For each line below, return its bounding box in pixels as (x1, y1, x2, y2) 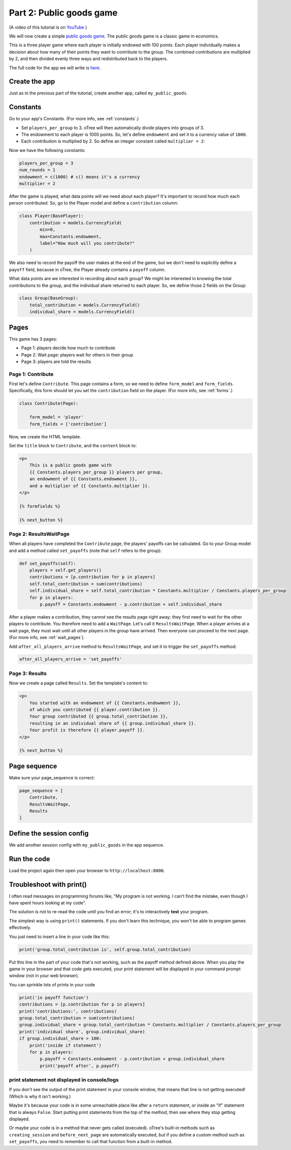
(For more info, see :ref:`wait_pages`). (9, 635, 85, 641)
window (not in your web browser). (9, 973, 79, 979)
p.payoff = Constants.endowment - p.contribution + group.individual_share (39, 1056, 225, 1062)
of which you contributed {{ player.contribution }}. (29, 707, 161, 712)
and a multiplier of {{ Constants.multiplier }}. (29, 483, 150, 489)
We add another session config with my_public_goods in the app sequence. (9, 842, 164, 848)
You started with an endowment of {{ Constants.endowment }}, (29, 700, 181, 706)
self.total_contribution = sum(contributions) (29, 581, 143, 586)
